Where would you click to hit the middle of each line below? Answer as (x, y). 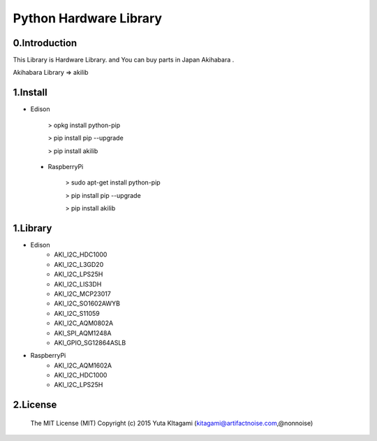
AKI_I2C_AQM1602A (83, 365)
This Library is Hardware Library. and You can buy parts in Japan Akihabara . (124, 60)
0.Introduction (45, 43)
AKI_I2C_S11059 (77, 313)
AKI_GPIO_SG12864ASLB (90, 342)
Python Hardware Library (88, 18)
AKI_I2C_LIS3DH (78, 284)
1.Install (30, 93)
